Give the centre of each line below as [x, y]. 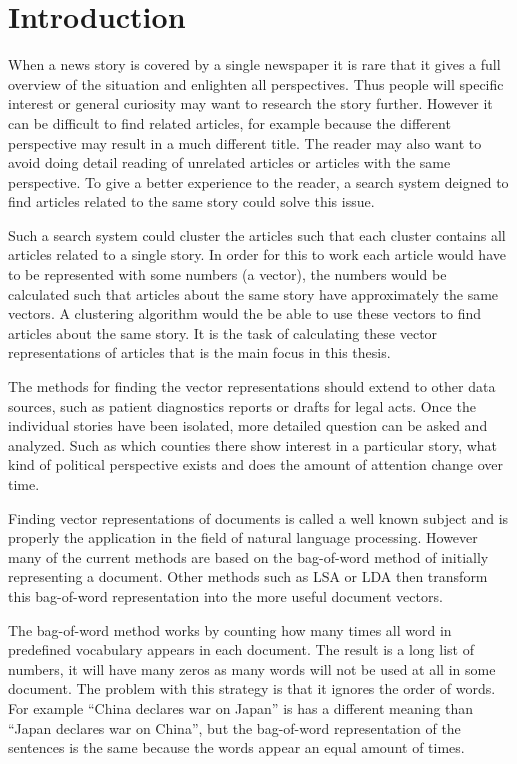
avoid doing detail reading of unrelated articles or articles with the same [229, 162]
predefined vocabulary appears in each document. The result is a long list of [241, 649]
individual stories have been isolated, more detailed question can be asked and [248, 425]
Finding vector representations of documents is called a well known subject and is [258, 517]
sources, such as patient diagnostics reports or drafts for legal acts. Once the [242, 405]
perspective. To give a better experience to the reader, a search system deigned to [258, 181]
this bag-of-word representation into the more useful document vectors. [225, 595]
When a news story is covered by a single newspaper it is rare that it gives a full [254, 64]
